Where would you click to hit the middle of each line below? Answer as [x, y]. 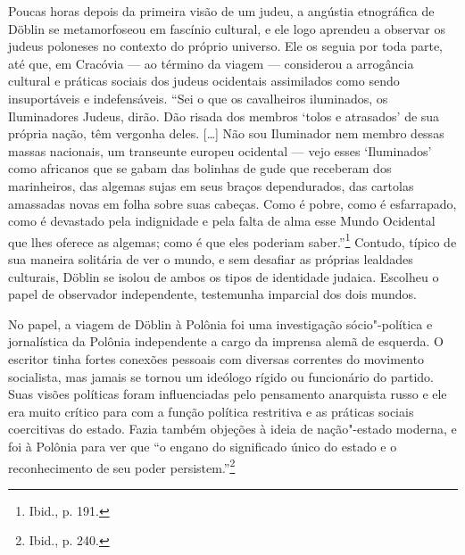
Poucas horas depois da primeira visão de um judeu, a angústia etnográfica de [221, 11]
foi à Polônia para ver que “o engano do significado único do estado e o [203, 446]
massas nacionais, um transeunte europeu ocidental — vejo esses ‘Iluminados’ [220, 150]
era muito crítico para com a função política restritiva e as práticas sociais [211, 411]
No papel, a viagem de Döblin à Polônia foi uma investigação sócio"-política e [220, 323]
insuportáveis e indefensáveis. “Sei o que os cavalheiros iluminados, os [198, 98]
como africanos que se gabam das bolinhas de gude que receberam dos [200, 168]
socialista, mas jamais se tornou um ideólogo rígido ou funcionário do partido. [221, 376]
